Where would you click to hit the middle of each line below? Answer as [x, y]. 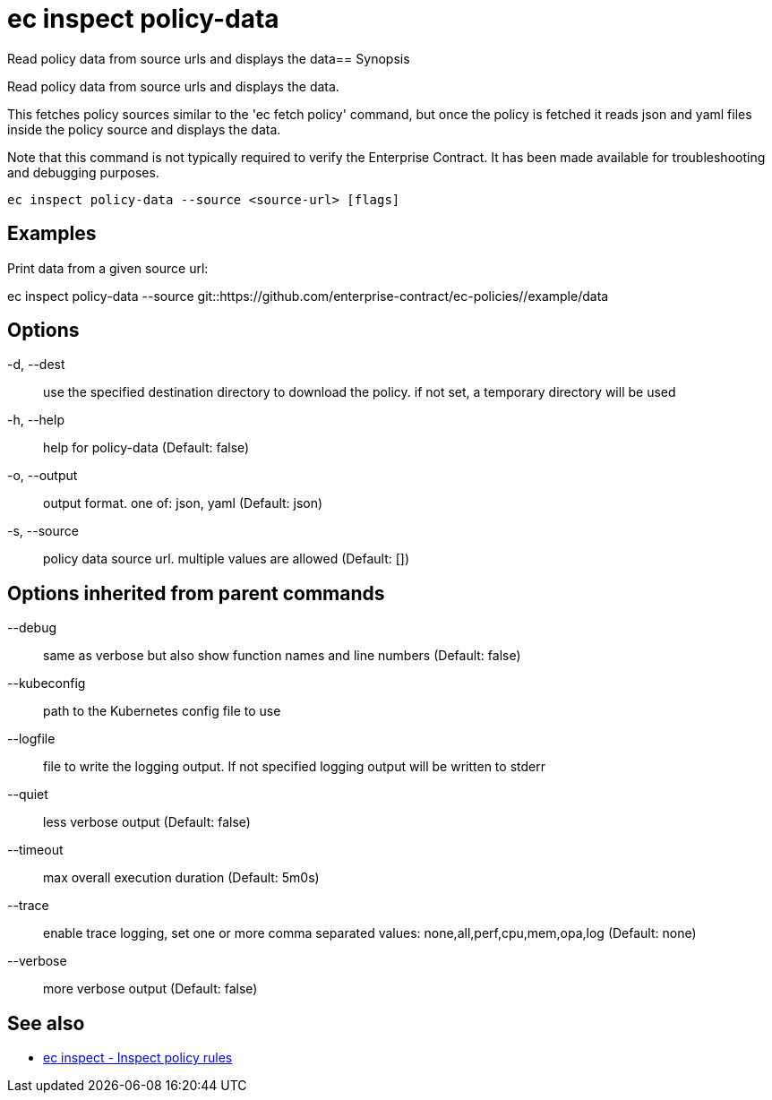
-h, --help [36, 420]
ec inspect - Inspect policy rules [138, 1058]
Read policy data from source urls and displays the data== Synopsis [209, 58]
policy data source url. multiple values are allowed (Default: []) [227, 559]
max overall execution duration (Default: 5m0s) [181, 878]
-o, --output [43, 476]
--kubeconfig [47, 683]
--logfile [31, 739]
